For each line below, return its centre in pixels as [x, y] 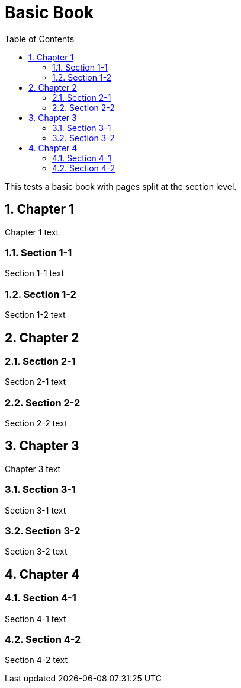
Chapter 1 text [32, 232]
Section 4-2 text [36, 660]
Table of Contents [40, 39]
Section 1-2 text [35, 315]
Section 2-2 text [36, 423]
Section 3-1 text [36, 510]
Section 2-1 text [36, 382]
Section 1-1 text [35, 273]
